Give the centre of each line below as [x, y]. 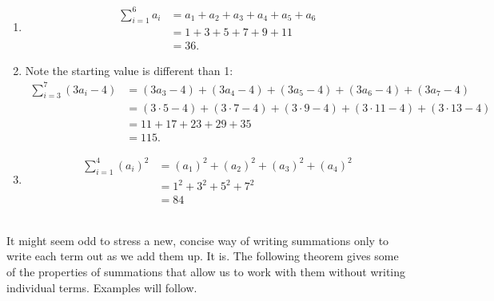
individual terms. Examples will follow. [102, 287]
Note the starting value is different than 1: [129, 71]
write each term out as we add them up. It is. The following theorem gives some [203, 256]
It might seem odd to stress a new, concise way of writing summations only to [198, 240]
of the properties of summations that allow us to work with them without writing [206, 272]
